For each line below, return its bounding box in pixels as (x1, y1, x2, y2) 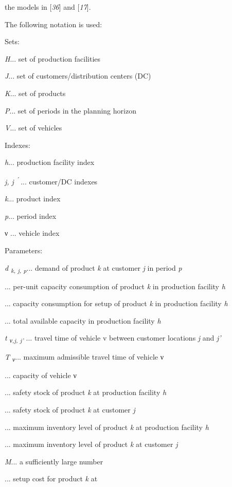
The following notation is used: (5, 18, 102, 29)
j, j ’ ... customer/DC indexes (5, 174, 98, 186)
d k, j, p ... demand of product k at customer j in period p (5, 262, 182, 274)
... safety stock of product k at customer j (5, 404, 135, 415)
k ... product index (5, 193, 61, 204)
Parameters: (5, 245, 43, 255)
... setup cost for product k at (5, 473, 98, 484)
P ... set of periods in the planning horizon (5, 105, 136, 116)
